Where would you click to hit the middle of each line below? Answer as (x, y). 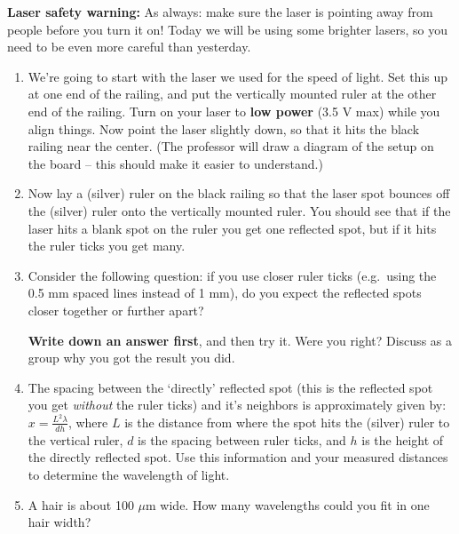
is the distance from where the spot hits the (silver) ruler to (287, 422)
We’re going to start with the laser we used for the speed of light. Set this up (238, 76)
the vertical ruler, (75, 439)
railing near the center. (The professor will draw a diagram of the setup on (231, 146)
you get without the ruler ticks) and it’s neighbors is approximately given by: (237, 405)
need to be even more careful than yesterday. (129, 47)
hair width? (59, 522)
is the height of (403, 439)
